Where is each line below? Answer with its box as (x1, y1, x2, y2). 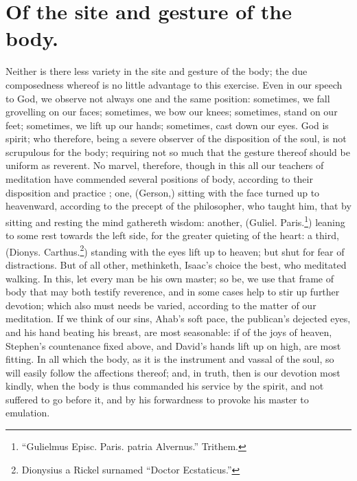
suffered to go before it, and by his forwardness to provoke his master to (5, 392, 309, 406)
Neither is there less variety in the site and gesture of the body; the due (5, 64, 308, 78)
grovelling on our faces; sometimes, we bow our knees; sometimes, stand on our (5, 104, 338, 119)
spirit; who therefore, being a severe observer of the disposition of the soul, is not (5, 131, 347, 146)
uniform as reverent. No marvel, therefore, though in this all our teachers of (5, 158, 324, 172)
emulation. (5, 405, 50, 420)
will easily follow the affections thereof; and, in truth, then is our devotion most (5, 365, 341, 379)
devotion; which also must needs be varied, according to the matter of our (5, 298, 316, 312)
